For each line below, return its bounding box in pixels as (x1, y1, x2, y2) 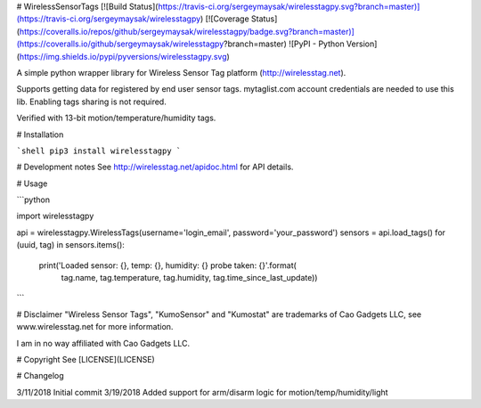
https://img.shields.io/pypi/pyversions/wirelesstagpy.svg (19, 51, 227, 61)
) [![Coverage (200, 13, 249, 24)
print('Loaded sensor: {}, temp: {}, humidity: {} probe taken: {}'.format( (38, 259, 298, 271)
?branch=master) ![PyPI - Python (223, 38, 345, 49)
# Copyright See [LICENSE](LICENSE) (16, 354, 155, 364)
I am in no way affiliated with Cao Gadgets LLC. (16, 338, 191, 348)
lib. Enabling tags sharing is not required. (16, 96, 167, 107)
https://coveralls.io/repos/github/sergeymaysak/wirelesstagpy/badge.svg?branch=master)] (19, 26, 355, 37)
